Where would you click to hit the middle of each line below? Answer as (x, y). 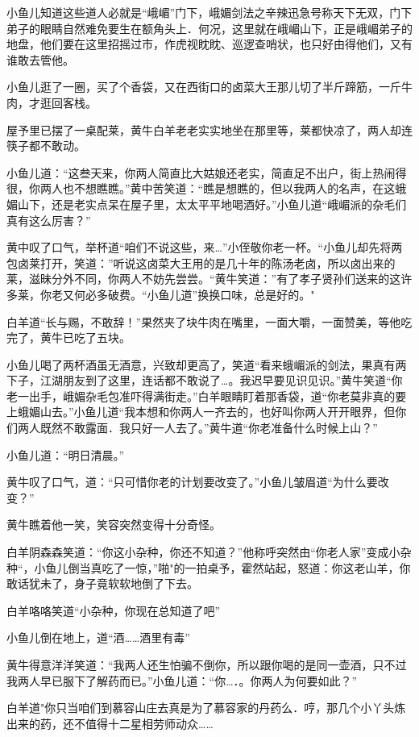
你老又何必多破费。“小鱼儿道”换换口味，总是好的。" (177, 294)
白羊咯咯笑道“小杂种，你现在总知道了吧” (114, 610)
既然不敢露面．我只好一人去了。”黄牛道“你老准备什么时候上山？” (209, 428)
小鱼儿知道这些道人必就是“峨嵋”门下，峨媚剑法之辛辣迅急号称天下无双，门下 (209, 12)
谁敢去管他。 (40, 59)
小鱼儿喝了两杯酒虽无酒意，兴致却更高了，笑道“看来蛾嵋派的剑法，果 (190, 364)
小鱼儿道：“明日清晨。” (66, 454)
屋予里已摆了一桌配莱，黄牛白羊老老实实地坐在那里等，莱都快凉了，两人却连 (209, 129)
